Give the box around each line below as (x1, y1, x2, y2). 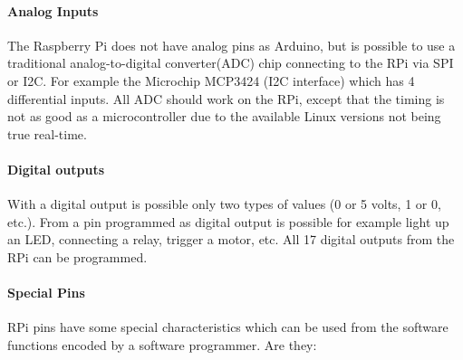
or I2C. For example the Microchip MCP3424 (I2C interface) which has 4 (7, 71, 415, 90)
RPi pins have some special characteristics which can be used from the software (7, 317, 449, 336)
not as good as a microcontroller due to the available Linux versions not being (7, 107, 441, 126)
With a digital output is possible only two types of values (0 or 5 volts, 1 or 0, (7, 194, 441, 213)
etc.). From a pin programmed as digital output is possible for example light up (7, 212, 449, 231)
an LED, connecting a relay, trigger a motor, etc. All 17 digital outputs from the (7, 230, 455, 249)
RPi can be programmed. (7, 247, 148, 266)
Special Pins (7, 283, 85, 302)
